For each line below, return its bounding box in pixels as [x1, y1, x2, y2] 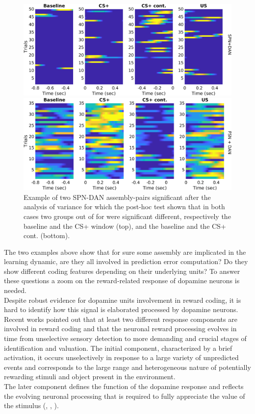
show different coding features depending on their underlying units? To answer [4, 266, 240, 276]
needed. [4, 285, 26, 295]
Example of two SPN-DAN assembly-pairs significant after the [24, 192, 211, 202]
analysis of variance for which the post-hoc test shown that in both [24, 201, 225, 212]
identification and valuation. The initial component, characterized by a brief [4, 342, 232, 353]
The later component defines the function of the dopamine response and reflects [4, 381, 244, 391]
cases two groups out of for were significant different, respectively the [24, 211, 231, 221]
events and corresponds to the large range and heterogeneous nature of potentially [4, 362, 251, 372]
